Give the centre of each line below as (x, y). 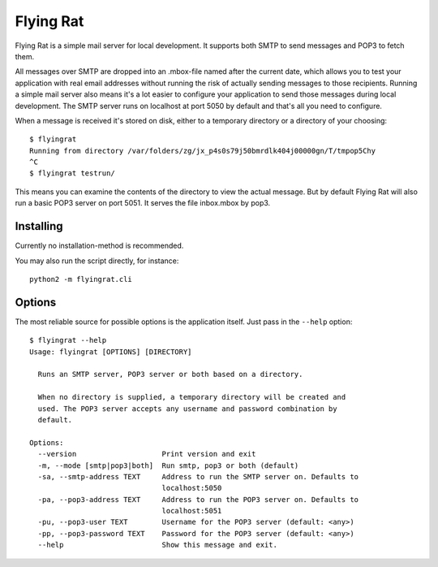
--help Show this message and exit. (157, 545)
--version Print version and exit (147, 454)
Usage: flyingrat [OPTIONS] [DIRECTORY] (111, 352)
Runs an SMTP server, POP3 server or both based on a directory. (170, 374)
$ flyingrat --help (68, 340)
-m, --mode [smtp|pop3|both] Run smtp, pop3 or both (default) (168, 465)
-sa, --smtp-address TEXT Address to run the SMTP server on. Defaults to (198, 476)
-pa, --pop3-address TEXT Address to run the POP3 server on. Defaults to (198, 499)
